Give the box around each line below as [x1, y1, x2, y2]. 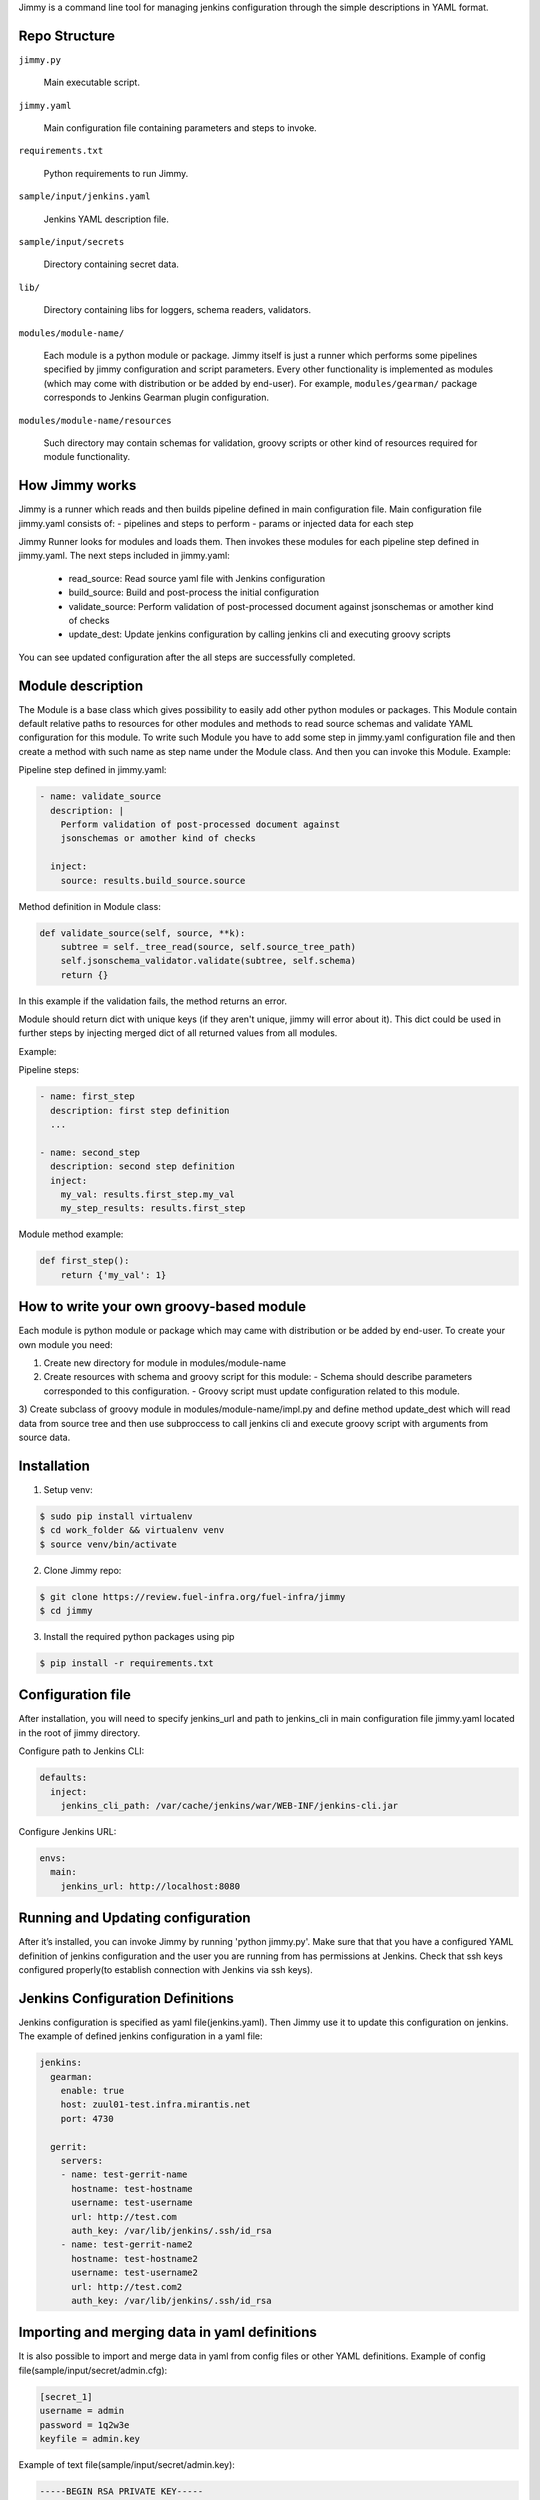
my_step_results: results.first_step [60, 1203, 246, 1214]
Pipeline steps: [18, 1064, 80, 1076]
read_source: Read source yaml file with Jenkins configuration [68, 572, 325, 584]
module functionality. [43, 451, 131, 463]
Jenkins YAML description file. [43, 213, 169, 225]
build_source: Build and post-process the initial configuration [68, 586, 320, 599]
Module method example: [18, 1228, 124, 1240]
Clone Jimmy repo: [43, 1564, 122, 1576]
